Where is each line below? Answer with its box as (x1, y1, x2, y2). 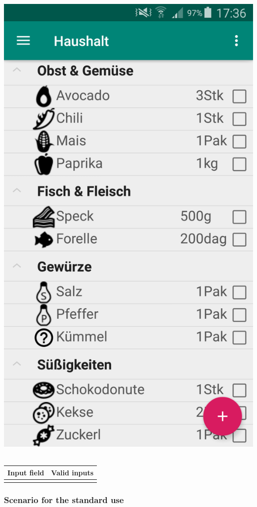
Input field (7, 467, 44, 477)
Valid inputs (51, 467, 94, 477)
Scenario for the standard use (4, 493, 124, 506)
